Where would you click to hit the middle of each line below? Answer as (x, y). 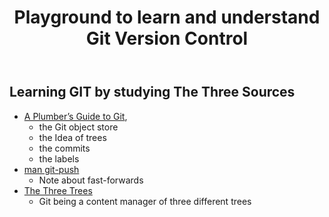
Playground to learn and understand (167, 17)
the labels (59, 158)
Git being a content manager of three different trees (145, 201)
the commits (64, 148)
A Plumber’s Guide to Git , (75, 116)
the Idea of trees (72, 137)
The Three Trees (58, 190)
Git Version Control (167, 38)
